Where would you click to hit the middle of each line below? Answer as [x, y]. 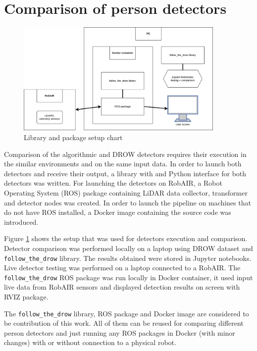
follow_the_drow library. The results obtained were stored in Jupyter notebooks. [128, 258]
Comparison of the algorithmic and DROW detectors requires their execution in [125, 154]
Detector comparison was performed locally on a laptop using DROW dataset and [128, 248]
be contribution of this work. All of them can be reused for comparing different [124, 323]
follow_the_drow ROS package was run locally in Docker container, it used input [128, 277]
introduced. [21, 222]
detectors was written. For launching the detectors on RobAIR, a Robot [113, 183]
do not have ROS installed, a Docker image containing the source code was [118, 212]
